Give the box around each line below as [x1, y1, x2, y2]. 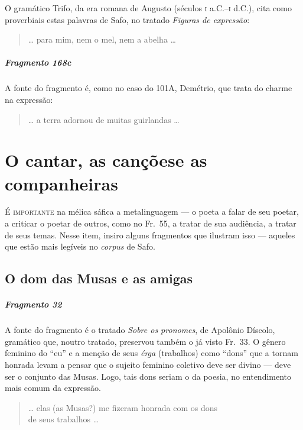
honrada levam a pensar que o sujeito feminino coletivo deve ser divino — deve [5, 358, 291, 370]
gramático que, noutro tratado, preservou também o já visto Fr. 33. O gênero [5, 335, 286, 347]
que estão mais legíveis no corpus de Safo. [5, 240, 155, 253]
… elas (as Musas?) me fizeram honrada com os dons [28, 401, 217, 413]
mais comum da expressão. [5, 381, 101, 394]
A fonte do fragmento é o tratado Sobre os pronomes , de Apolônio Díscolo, [5, 324, 275, 336]
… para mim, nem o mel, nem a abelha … [28, 33, 176, 46]
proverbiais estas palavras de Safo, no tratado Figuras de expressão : [5, 13, 250, 25]
